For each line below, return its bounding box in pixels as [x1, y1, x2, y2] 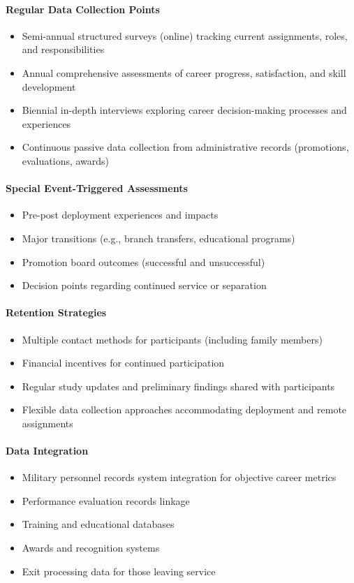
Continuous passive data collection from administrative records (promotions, [22, 140, 349, 154]
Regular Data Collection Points [6, 1, 160, 16]
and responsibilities [22, 42, 105, 57]
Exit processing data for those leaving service [22, 563, 216, 578]
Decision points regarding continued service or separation [22, 278, 267, 293]
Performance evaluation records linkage [22, 493, 190, 508]
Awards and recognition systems [22, 540, 160, 555]
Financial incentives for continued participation [22, 355, 225, 370]
